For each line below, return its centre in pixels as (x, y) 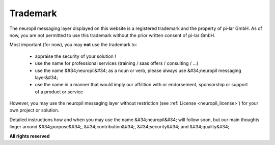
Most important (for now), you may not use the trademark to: (73, 45)
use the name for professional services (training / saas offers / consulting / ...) (117, 63)
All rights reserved (30, 136)
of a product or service (59, 92)
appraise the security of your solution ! (76, 56)
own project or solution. (34, 110)
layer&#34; (46, 77)
